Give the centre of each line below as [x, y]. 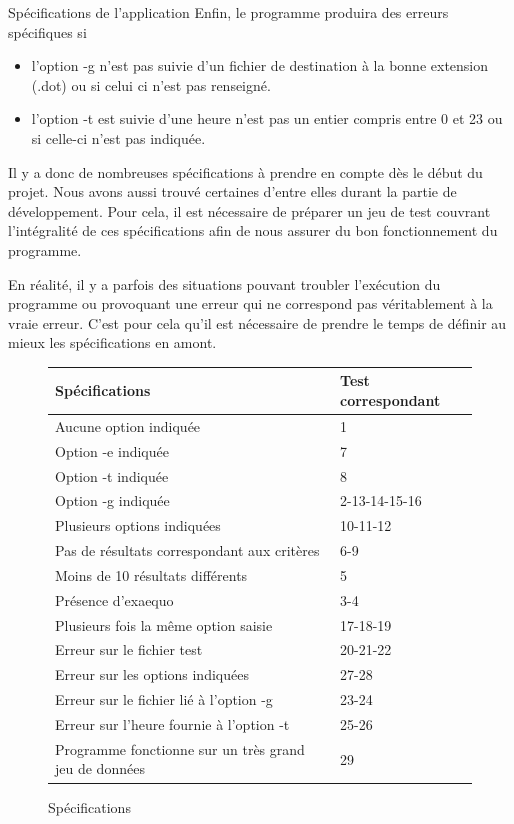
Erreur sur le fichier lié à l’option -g [164, 699]
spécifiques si [47, 31]
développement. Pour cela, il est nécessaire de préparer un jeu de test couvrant [249, 210]
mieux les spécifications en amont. [112, 342]
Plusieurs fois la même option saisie [164, 624]
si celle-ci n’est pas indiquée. [118, 137]
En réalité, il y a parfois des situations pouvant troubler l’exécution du [224, 283]
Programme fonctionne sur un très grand [180, 748]
